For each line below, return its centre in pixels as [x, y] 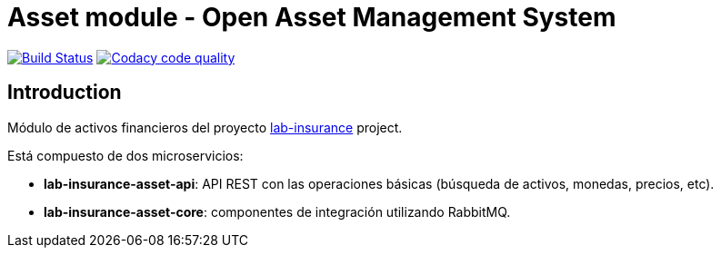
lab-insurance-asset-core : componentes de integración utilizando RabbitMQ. [277, 211]
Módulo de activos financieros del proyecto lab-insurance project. [205, 127]
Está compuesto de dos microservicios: [125, 155]
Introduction [65, 93]
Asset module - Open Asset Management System [312, 17]
